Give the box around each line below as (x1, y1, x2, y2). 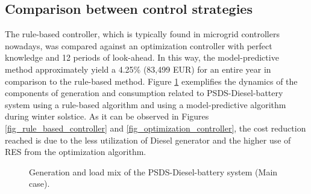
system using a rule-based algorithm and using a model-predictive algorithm (5, 98, 286, 111)
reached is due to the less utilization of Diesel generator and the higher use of (5, 133, 291, 146)
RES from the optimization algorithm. (5, 145, 146, 158)
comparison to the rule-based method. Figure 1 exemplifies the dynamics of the (5, 74, 298, 87)
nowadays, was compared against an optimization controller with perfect (5, 39, 272, 52)
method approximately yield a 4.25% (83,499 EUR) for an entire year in (5, 62, 271, 75)
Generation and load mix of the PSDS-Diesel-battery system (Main (29, 165, 278, 178)
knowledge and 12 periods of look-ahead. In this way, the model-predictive (5, 51, 279, 64)
